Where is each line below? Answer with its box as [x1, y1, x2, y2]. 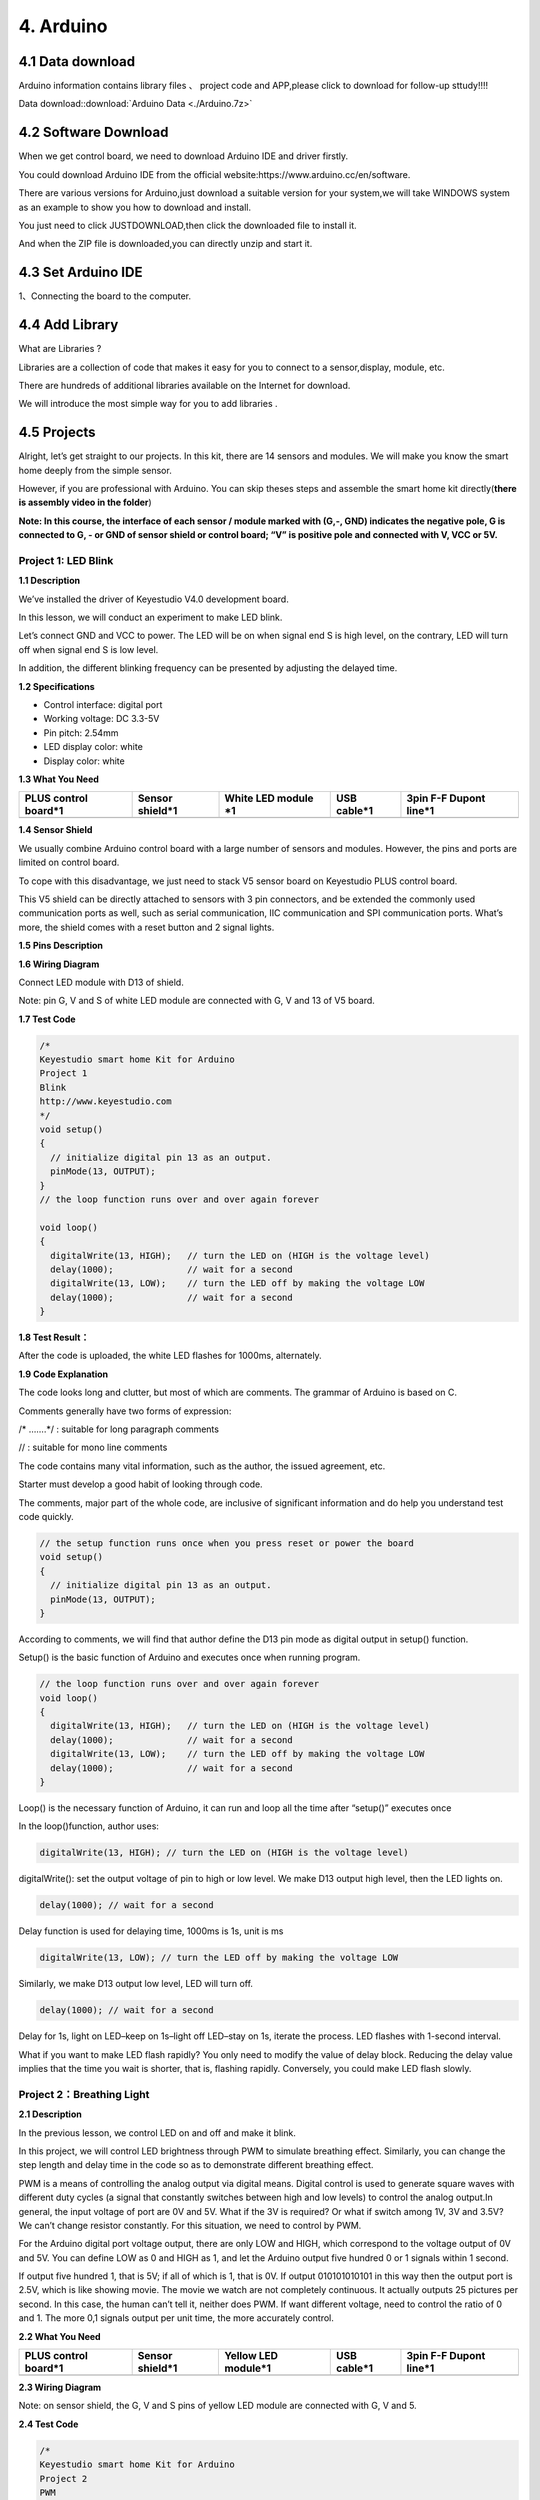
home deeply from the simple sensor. [18, 464, 172, 476]
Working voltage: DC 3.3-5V [43, 713, 160, 725]
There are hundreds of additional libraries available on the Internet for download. [18, 379, 351, 391]
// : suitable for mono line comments [18, 1441, 168, 1454]
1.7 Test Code [18, 1013, 76, 1025]
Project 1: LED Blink [18, 553, 114, 567]
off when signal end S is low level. [18, 643, 159, 655]
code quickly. [18, 1510, 74, 1522]
